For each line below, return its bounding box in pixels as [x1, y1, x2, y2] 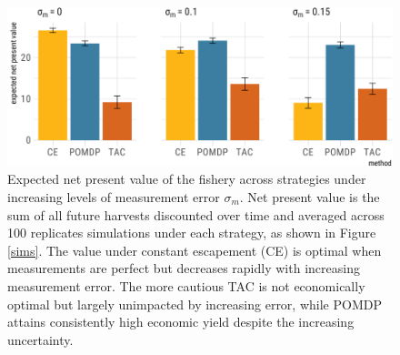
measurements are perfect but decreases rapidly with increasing [7, 259, 360, 278]
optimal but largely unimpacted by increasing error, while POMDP [7, 294, 382, 313]
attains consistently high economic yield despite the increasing [7, 312, 355, 331]
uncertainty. [7, 330, 74, 349]
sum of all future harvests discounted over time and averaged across [7, 205, 385, 224]
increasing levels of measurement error [7, 188, 220, 207]
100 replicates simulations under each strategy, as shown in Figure [7, 223, 376, 242]
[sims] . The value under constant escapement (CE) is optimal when [7, 240, 382, 259]
